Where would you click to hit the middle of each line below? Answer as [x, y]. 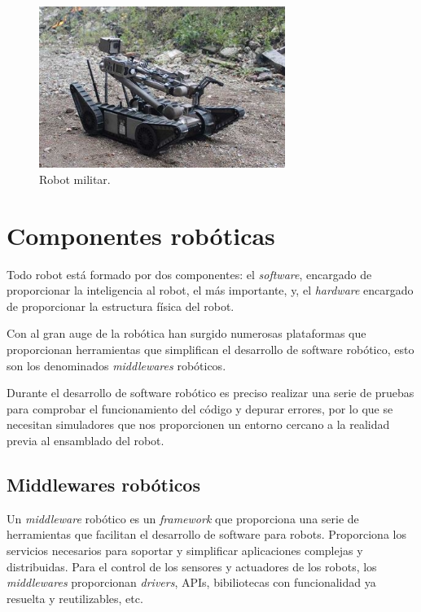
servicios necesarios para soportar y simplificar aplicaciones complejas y [185, 550]
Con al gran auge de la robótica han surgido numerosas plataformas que [186, 333]
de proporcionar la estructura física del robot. [121, 306]
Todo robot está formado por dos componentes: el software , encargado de [189, 274]
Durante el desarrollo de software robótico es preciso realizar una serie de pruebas [210, 393]
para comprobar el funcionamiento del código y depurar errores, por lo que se [200, 408]
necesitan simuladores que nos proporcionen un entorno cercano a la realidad [198, 424]
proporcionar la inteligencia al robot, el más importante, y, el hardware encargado [210, 290]
